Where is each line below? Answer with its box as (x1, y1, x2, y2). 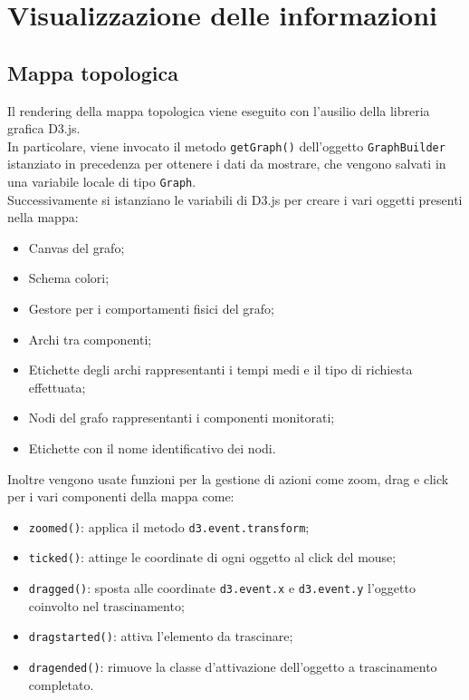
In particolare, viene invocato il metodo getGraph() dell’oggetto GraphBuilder (7, 136, 445, 155)
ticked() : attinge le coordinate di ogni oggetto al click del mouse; (28, 548, 397, 567)
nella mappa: (7, 208, 79, 227)
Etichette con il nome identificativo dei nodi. (28, 439, 276, 458)
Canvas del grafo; (28, 238, 125, 257)
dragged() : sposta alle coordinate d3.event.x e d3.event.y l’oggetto (28, 578, 416, 598)
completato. (28, 675, 94, 694)
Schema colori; (28, 268, 110, 287)
